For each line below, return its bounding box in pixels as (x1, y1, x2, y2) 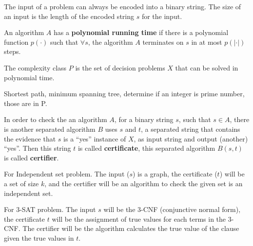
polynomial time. (4, 72, 55, 82)
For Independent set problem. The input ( (4, 169, 130, 179)
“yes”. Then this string (4, 143, 71, 153)
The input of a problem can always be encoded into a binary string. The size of (4, 1, 241, 11)
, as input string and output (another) (134, 133, 248, 143)
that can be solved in (175, 62, 238, 72)
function (4, 36, 29, 47)
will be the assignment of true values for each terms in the (52, 213, 226, 224)
